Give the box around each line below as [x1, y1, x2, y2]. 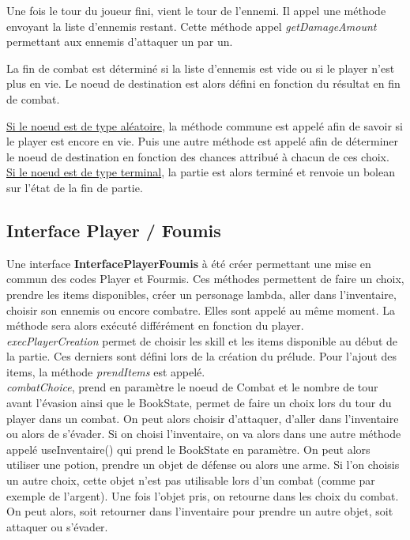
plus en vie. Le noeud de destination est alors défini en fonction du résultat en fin [6, 75, 401, 92]
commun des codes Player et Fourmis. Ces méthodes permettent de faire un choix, [6, 270, 404, 287]
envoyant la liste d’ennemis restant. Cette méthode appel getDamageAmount [6, 17, 377, 34]
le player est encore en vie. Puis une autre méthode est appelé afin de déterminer [6, 133, 399, 149]
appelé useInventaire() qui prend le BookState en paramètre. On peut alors [6, 440, 371, 457]
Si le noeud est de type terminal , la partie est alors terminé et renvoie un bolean [6, 164, 395, 180]
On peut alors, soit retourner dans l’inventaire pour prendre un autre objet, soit [6, 503, 393, 519]
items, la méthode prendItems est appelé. [6, 363, 205, 380]
